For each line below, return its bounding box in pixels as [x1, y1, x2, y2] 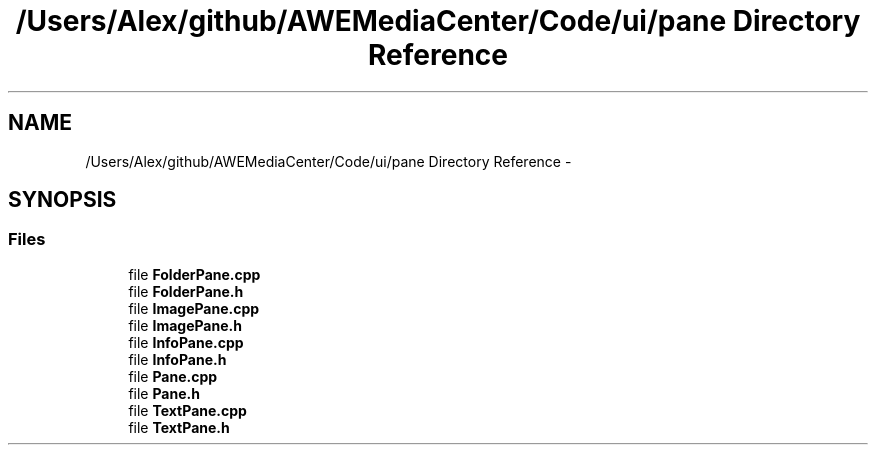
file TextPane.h [128, 418, 230, 436]
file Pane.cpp [128, 367, 218, 385]
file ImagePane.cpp [128, 299, 260, 317]
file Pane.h [128, 384, 200, 402]
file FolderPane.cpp [128, 265, 261, 283]
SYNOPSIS [8, 187, 117, 213]
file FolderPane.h [128, 282, 244, 300]
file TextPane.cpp [128, 401, 247, 419]
